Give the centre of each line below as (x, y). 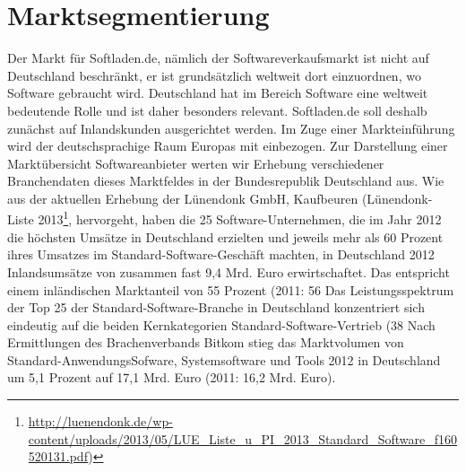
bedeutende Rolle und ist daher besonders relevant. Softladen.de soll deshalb (217, 110)
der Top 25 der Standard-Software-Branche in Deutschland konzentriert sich (216, 307)
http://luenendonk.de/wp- (100, 421)
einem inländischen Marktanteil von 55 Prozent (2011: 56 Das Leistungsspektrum (231, 289)
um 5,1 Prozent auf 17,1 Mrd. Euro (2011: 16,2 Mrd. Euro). (172, 377)
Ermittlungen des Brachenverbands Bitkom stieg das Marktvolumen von (206, 342)
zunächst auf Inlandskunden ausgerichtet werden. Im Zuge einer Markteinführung (231, 128)
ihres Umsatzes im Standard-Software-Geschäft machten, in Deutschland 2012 (221, 254)
